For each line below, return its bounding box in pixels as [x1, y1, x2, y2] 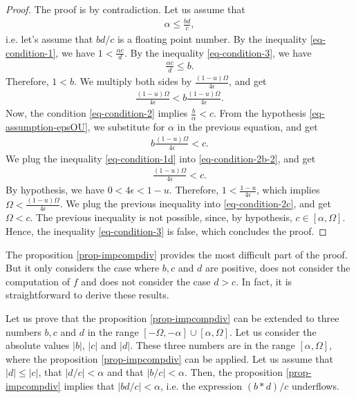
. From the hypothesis [214, 106, 306, 120]
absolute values [6, 338, 70, 352]
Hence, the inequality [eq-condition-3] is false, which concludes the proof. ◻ [6, 224, 327, 238]
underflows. [291, 378, 339, 392]
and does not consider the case [81, 274, 211, 288]
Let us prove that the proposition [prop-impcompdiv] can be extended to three [6, 310, 339, 325]
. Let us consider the [229, 324, 317, 339]
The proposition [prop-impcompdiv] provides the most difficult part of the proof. [6, 247, 348, 261]
